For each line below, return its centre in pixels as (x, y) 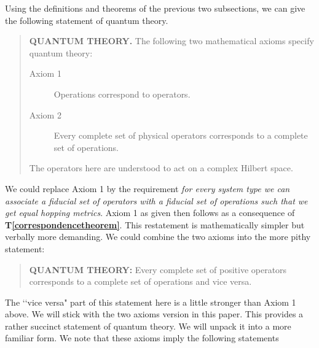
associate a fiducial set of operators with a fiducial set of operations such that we (156, 200)
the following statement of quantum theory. (87, 20)
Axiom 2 (45, 114)
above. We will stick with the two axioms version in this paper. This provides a (154, 314)
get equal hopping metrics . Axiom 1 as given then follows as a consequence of (150, 213)
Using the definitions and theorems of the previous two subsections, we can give (155, 8)
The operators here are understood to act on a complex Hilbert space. (161, 168)
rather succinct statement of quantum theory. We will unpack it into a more (148, 326)
